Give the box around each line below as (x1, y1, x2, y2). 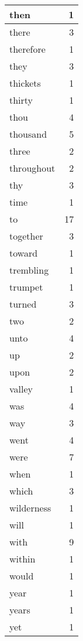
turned (9, 297, 37, 311)
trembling (9, 263, 49, 277)
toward (9, 246, 38, 260)
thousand (9, 127, 47, 141)
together (9, 229, 43, 243)
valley (9, 382, 33, 395)
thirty (9, 93, 33, 107)
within (9, 552, 36, 565)
